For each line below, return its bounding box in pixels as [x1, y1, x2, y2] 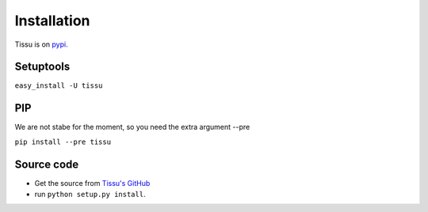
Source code [14, 157, 79, 171]
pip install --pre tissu [14, 137, 111, 146]
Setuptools [14, 60, 71, 74]
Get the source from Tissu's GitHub [34, 178, 151, 187]
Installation [14, 12, 90, 29]
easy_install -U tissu [14, 81, 103, 90]
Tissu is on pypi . [14, 40, 68, 49]
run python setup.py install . [34, 190, 146, 199]
